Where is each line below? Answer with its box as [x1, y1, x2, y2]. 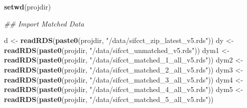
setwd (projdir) [4, 1, 51, 11]
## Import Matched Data [4, 18, 84, 28]
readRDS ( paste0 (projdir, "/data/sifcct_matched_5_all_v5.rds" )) [4, 93, 214, 104]
